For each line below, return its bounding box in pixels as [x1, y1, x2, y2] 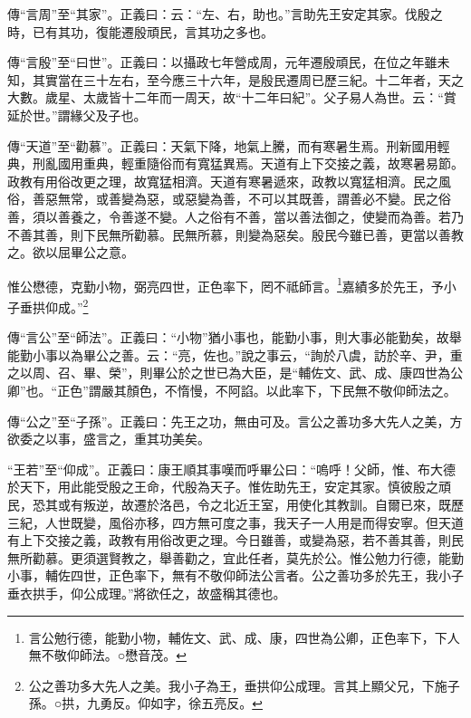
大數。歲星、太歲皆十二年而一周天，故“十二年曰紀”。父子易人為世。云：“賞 [7, 88, 457, 107]
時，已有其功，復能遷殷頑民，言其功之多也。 [7, 22, 274, 41]
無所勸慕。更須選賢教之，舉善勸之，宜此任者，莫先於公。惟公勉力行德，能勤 [7, 548, 464, 567]
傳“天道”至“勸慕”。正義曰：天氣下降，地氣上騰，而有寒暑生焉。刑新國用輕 [7, 136, 450, 155]
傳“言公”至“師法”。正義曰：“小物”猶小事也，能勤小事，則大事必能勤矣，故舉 [7, 328, 462, 347]
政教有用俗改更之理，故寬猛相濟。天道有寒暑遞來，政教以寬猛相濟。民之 [7, 171, 438, 190]
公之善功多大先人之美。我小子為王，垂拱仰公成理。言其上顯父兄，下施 [28, 675, 447, 694]
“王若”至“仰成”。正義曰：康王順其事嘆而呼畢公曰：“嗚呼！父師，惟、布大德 [7, 459, 457, 478]
